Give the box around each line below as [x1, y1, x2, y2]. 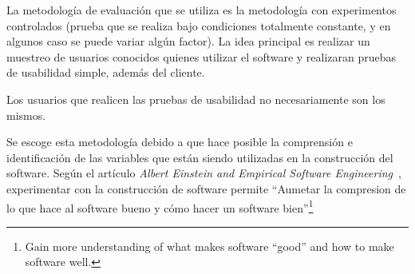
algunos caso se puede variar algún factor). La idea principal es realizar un [6, 33, 370, 50]
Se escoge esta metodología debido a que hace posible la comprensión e [6, 133, 353, 150]
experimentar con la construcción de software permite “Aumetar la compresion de [6, 180, 406, 197]
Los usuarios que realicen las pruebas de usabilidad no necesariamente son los [6, 90, 385, 107]
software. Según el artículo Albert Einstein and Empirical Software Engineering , [6, 165, 401, 181]
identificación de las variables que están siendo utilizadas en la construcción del [6, 149, 393, 165]
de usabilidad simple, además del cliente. [6, 64, 205, 81]
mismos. [6, 106, 46, 123]
